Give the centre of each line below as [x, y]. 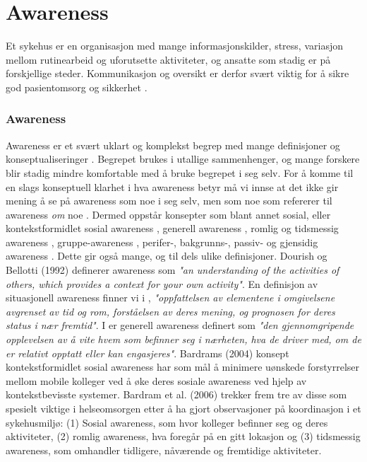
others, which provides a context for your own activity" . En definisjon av [162, 283]
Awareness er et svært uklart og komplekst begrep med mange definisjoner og [173, 145]
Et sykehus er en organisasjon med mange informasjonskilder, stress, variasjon [174, 46]
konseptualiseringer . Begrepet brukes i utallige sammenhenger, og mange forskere [183, 159]
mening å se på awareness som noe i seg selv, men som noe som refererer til [169, 201]
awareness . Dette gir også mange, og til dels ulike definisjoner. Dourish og [167, 256]
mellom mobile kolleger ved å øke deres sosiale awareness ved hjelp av [156, 380]
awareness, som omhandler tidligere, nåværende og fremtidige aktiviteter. [164, 450]
